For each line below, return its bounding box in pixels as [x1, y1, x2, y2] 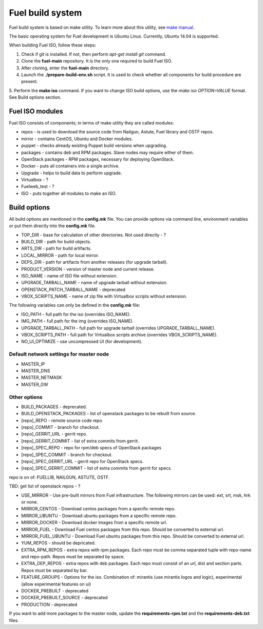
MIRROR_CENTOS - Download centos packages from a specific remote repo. [21, 506, 176, 512]
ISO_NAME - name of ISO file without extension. [21, 273, 118, 278]
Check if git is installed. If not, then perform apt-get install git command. [21, 51, 167, 57]
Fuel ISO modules [9, 107, 63, 115]
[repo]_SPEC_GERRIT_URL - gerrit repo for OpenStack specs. [21, 459, 144, 464]
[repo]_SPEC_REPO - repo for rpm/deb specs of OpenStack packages [21, 445, 162, 451]
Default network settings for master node [9, 351, 109, 357]
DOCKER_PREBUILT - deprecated [21, 588, 89, 594]
